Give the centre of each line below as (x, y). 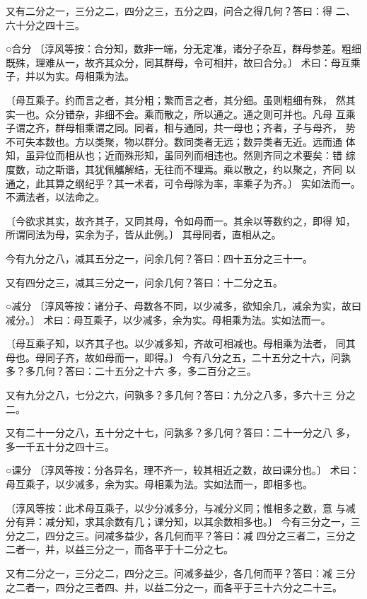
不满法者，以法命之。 (55, 197)
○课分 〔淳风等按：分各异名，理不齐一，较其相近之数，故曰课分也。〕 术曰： (183, 470)
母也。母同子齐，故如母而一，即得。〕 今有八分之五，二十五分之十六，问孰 (178, 357)
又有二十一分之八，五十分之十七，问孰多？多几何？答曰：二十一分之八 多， (181, 432)
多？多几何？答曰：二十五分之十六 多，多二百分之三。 (131, 371)
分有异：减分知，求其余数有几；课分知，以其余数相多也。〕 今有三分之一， (178, 522)
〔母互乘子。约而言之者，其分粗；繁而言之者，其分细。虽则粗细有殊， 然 (176, 99)
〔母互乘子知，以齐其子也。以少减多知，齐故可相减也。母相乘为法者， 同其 (181, 343)
